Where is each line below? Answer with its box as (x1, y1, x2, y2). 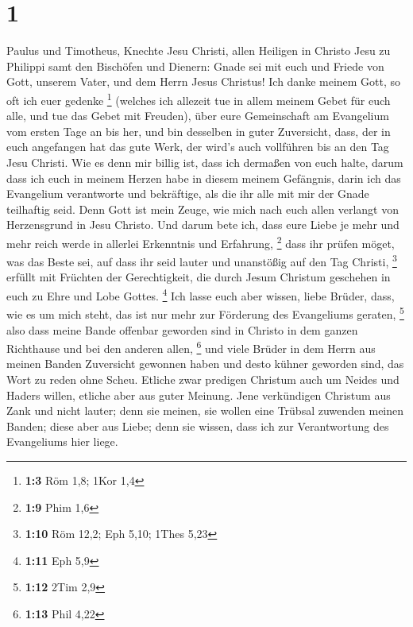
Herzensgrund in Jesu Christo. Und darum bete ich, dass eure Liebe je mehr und (6, 216, 399, 233)
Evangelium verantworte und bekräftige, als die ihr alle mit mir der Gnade (6, 185, 369, 202)
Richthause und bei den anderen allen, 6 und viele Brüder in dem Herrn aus (6, 338, 376, 356)
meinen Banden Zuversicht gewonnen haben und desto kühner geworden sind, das (6, 355, 404, 372)
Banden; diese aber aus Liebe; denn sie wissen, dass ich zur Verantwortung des (6, 417, 389, 434)
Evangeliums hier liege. (6, 433, 118, 450)
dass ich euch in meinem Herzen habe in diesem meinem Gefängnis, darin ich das (6, 169, 401, 186)
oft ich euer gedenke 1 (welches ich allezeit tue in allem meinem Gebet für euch (6, 89, 391, 108)
